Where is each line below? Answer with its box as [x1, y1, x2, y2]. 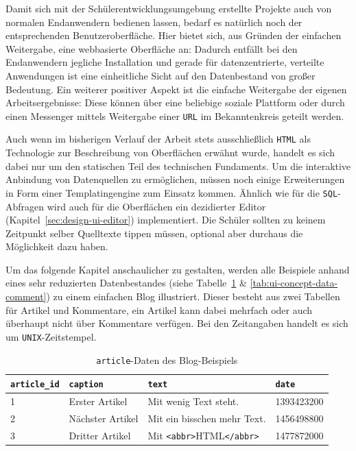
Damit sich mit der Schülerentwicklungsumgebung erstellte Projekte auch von [5, 1, 332, 15]
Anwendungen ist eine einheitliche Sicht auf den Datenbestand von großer [5, 68, 316, 82]
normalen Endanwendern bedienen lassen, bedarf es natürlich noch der [5, 14, 302, 29]
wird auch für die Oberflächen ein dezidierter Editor [47, 199, 266, 213]
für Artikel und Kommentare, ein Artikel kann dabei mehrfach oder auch [5, 302, 313, 317]
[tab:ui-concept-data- [250, 276, 338, 290]
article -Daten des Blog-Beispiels [96, 352, 238, 367]
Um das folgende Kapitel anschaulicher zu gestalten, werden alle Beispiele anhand [5, 262, 350, 276]
